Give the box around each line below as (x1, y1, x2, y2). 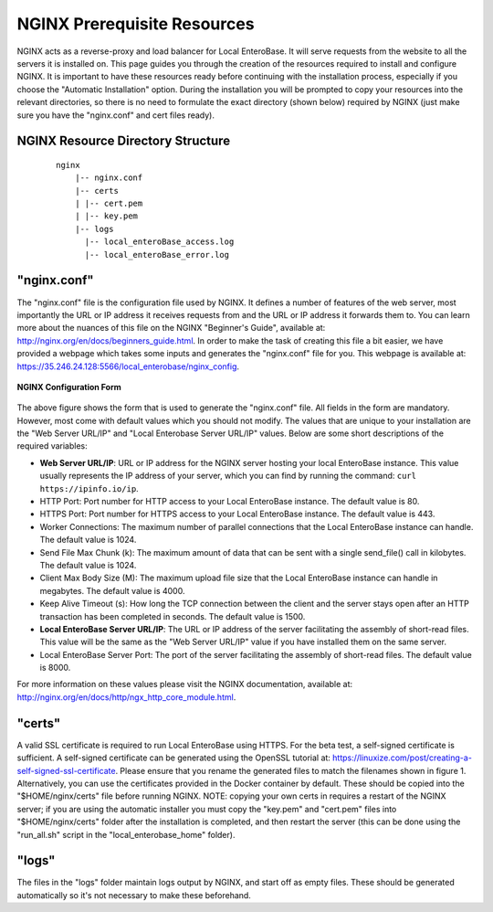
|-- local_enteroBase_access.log (84, 237, 235, 247)
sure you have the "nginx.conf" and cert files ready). (16, 110, 215, 121)
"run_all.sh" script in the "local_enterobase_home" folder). (16, 829, 236, 840)
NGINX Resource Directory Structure (16, 133, 231, 149)
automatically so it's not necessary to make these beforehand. (16, 889, 251, 900)
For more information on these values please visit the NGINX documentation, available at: (16, 679, 353, 690)
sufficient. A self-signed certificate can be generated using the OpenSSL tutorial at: (16, 752, 330, 763)
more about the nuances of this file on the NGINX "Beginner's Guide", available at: (16, 323, 326, 334)
